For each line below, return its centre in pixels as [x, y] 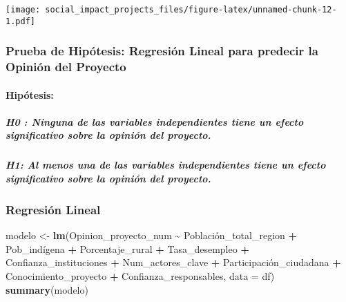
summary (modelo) [47, 289]
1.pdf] [20, 21]
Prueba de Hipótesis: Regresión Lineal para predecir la [162, 51]
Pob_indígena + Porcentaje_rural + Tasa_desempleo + [127, 248]
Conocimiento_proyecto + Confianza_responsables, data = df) [140, 276]
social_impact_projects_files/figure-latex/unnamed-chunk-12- [191, 10]
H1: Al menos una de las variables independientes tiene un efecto [166, 165]
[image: [23, 10]
